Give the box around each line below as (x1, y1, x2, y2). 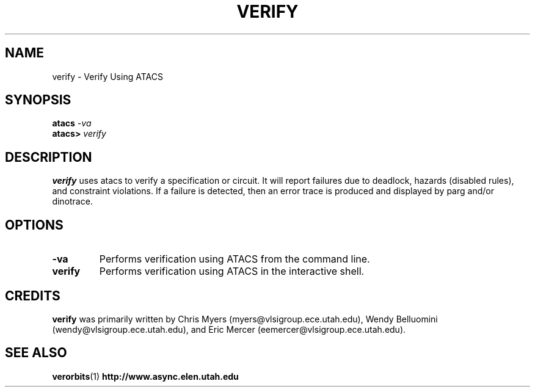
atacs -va (52, 118, 92, 129)
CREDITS (5, 288, 60, 303)
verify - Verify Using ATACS (52, 71, 163, 82)
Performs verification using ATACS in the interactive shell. (99, 265, 365, 278)
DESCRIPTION (5, 149, 92, 165)
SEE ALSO (5, 345, 67, 361)
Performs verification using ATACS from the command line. (99, 253, 370, 266)
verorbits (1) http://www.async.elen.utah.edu (52, 371, 239, 382)
